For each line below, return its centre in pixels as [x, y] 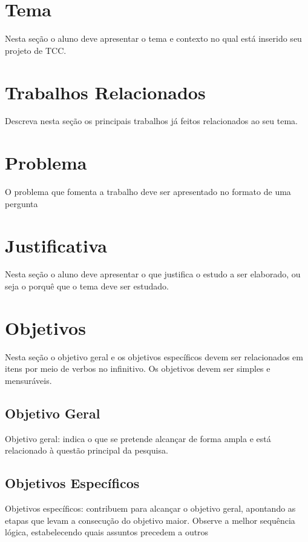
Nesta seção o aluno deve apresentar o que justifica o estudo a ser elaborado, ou [153, 274]
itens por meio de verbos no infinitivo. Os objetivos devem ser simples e [138, 368]
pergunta [21, 203]
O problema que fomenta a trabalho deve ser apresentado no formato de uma [148, 192]
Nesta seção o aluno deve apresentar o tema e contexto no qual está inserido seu [153, 38]
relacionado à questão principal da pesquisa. [87, 450]
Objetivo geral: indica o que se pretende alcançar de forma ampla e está [138, 438]
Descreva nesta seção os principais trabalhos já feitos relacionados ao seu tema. [151, 121]
